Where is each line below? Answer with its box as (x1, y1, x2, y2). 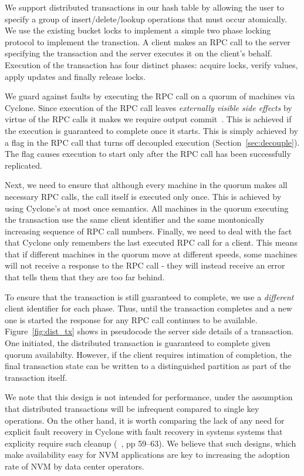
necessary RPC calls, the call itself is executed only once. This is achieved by (5, 190, 282, 202)
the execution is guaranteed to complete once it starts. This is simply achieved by (5, 124, 298, 136)
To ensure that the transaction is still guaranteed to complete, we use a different (5, 290, 294, 303)
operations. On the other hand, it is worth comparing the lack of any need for (5, 414, 285, 426)
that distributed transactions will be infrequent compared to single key (5, 403, 259, 414)
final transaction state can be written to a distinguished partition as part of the (5, 360, 291, 372)
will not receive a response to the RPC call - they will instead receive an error (5, 259, 285, 271)
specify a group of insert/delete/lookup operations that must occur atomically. (5, 12, 287, 25)
